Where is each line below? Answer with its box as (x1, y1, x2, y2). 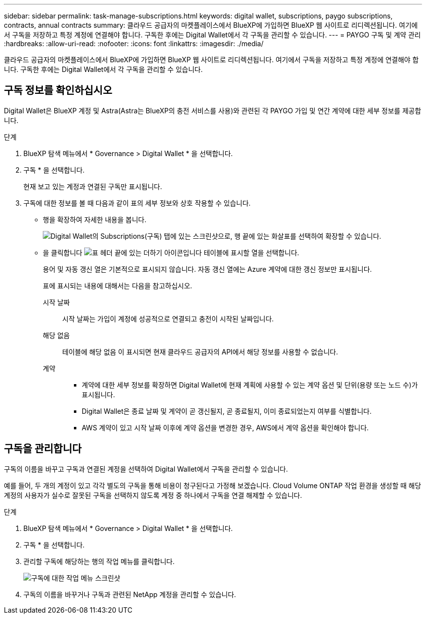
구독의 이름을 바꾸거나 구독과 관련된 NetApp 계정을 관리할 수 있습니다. (23, 590, 236, 599)
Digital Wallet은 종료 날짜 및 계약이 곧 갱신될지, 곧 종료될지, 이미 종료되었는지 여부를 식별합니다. (82, 406, 372, 415)
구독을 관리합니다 (4, 442, 82, 455)
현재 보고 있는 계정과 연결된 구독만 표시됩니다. (23, 182, 162, 191)
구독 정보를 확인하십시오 (4, 84, 112, 97)
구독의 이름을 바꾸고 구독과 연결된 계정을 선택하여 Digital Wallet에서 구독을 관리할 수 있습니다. (4, 464, 288, 473)
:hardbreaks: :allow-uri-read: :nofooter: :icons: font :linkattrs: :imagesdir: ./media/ (4, 39, 264, 48)
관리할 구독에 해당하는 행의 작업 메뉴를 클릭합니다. (23, 557, 175, 565)
